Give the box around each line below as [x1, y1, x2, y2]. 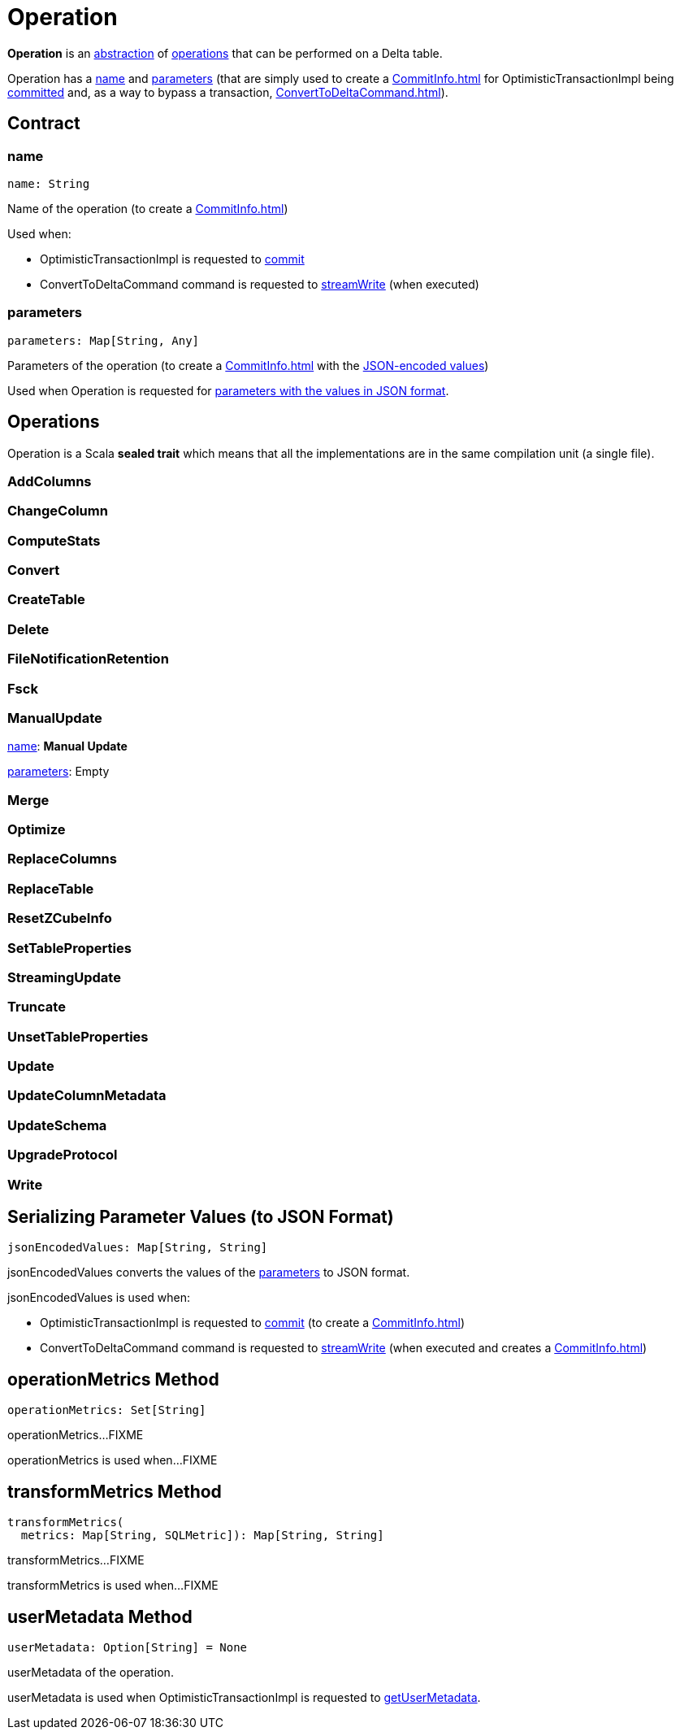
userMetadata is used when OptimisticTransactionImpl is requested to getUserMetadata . [7, 1690, 481, 1704]
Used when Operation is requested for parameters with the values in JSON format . [7, 383, 449, 398]
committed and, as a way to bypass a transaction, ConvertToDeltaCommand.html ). [7, 85, 448, 99]
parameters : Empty [7, 764, 110, 779]
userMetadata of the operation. [7, 1664, 174, 1679]
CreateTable [7, 591, 85, 608]
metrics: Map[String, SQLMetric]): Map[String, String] [20, 1529, 384, 1542]
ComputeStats [7, 532, 101, 549]
